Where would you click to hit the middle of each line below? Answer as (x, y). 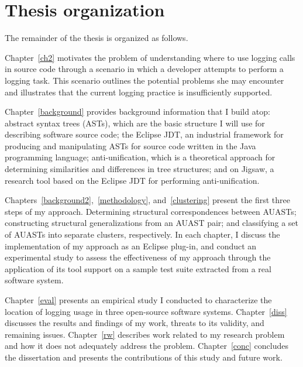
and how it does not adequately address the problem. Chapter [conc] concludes (147, 346)
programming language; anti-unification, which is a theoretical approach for (140, 157)
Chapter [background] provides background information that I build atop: (137, 112)
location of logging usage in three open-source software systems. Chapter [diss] (146, 311)
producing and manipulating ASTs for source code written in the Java (130, 145)
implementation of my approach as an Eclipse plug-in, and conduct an (131, 246)
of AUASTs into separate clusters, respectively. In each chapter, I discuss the (142, 234)
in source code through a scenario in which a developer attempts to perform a (144, 69)
